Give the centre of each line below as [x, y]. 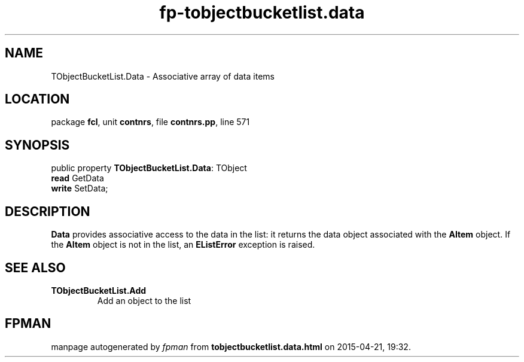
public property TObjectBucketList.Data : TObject [149, 168]
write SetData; [80, 188]
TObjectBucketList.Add [99, 290]
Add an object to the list [144, 300]
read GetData [77, 178]
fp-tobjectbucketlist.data [262, 13]
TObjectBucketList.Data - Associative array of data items [163, 76]
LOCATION [37, 99]
